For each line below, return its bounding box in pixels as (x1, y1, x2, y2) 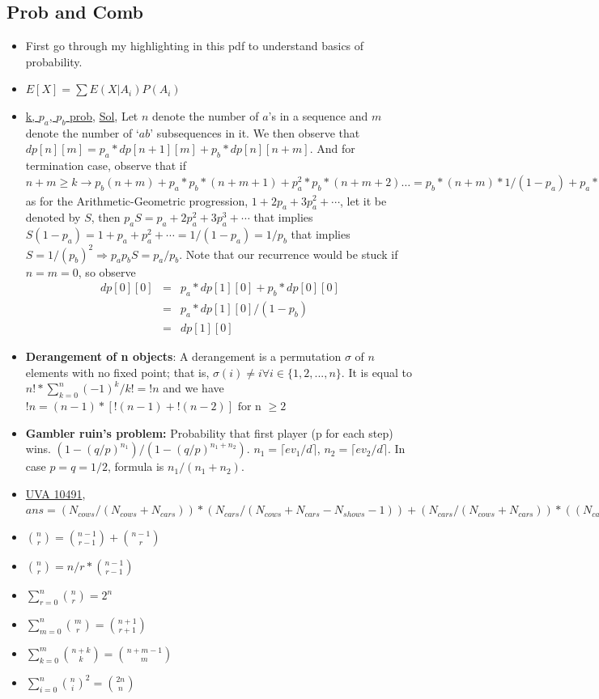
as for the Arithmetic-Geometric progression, (25, 192, 249, 209)
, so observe (78, 263, 136, 280)
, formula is (108, 458, 164, 475)
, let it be (340, 192, 387, 209)
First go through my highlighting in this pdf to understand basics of (25, 37, 364, 54)
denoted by (25, 209, 81, 226)
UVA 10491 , (25, 485, 86, 502)
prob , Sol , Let (70, 107, 138, 124)
